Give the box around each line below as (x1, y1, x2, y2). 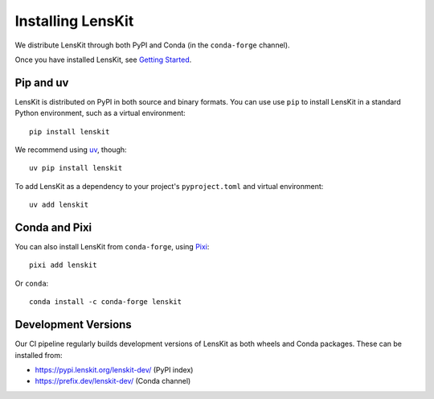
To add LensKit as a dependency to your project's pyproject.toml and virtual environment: (14, 181, 324, 191)
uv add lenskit (29, 200, 89, 209)
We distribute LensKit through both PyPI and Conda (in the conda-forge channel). (14, 40, 290, 50)
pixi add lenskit (29, 261, 97, 269)
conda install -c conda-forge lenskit (29, 298, 182, 306)
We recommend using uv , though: (14, 145, 128, 154)
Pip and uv (14, 76, 69, 89)
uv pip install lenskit (29, 163, 123, 173)
